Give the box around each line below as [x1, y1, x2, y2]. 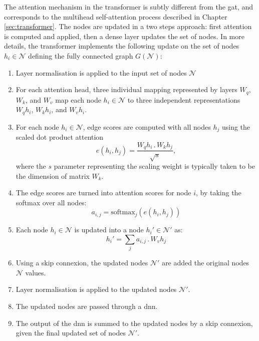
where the [16, 160, 46, 171]
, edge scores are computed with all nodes [83, 121, 211, 132]
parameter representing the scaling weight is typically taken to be [54, 160, 255, 171]
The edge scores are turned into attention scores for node [16, 187, 191, 198]
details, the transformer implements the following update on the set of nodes [4, 41, 239, 51]
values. [25, 267, 46, 277]
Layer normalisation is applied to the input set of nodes [16, 67, 187, 78]
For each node [16, 121, 59, 132]
